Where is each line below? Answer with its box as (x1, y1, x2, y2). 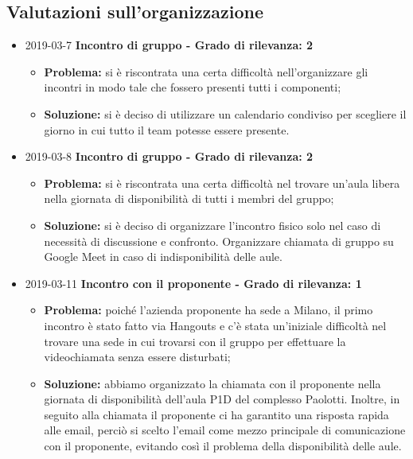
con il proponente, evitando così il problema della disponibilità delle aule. (44, 438, 402, 454)
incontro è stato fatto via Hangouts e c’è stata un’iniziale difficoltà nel (44, 317, 387, 333)
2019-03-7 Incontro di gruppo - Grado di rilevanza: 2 (25, 37, 314, 53)
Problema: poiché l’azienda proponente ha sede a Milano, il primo (44, 301, 373, 318)
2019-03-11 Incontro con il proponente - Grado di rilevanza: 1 (25, 274, 362, 291)
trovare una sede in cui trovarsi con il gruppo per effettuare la (44, 333, 346, 349)
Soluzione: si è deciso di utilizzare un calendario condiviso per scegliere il (44, 105, 407, 122)
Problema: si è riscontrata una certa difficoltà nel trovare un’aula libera (44, 174, 400, 191)
